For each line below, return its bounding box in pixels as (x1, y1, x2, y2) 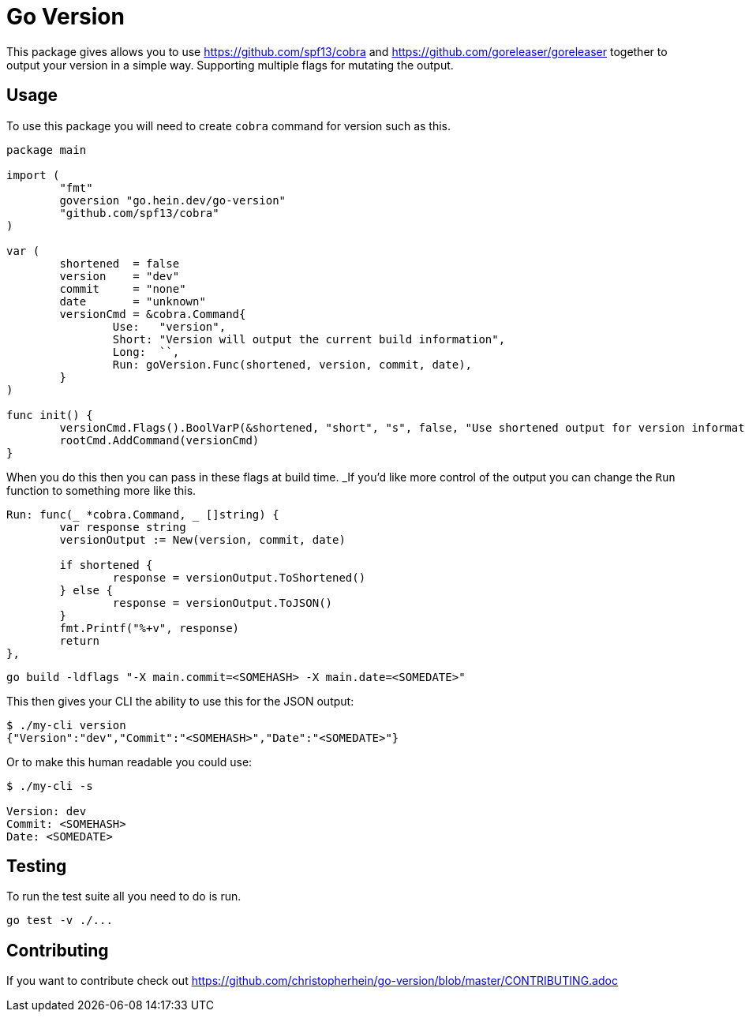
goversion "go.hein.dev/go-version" (59, 193, 286, 207)
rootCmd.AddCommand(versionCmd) (59, 433, 260, 447)
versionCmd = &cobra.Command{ (59, 307, 246, 320)
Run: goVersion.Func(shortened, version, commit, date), (112, 357, 473, 371)
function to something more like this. (6, 483, 197, 497)
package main (6, 143, 87, 156)
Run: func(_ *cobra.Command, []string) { (6, 507, 279, 521)
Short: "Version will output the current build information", (112, 332, 506, 346)
